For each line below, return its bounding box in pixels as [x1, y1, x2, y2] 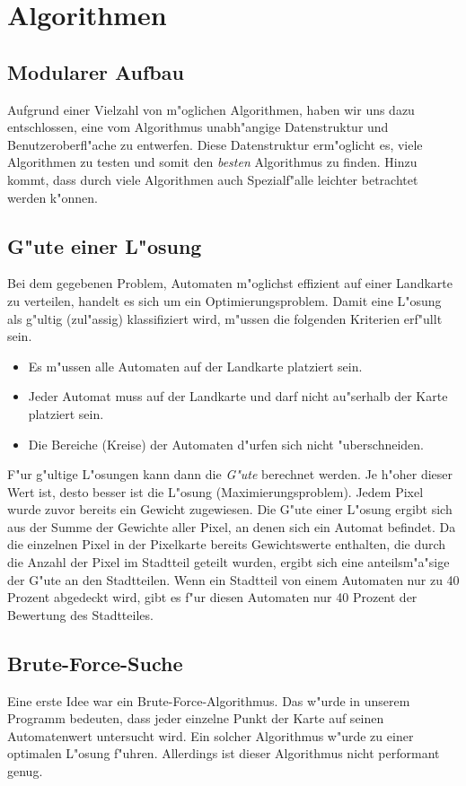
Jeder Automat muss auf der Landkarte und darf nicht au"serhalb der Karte [28, 387, 448, 406]
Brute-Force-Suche [7, 649, 183, 677]
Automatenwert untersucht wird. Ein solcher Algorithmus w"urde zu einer [7, 726, 414, 745]
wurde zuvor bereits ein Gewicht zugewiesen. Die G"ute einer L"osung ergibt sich [7, 500, 453, 519]
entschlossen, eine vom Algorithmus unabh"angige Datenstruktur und [7, 118, 389, 136]
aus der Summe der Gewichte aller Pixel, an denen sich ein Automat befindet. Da [7, 517, 456, 536]
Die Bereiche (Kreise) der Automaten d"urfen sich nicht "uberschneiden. [28, 434, 425, 453]
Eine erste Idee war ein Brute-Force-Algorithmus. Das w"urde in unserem [7, 691, 410, 710]
